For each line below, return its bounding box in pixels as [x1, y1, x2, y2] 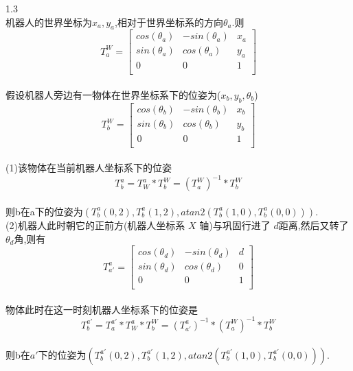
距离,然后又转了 [278, 217, 349, 232]
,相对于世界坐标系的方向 [115, 14, 223, 29]
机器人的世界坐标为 [5, 14, 92, 29]
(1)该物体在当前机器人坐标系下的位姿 [5, 160, 172, 175]
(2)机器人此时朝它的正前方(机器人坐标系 [5, 217, 185, 232]
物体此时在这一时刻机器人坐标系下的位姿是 [5, 302, 198, 316]
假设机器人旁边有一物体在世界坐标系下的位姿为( [5, 87, 221, 101]
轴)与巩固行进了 [199, 217, 271, 232]
